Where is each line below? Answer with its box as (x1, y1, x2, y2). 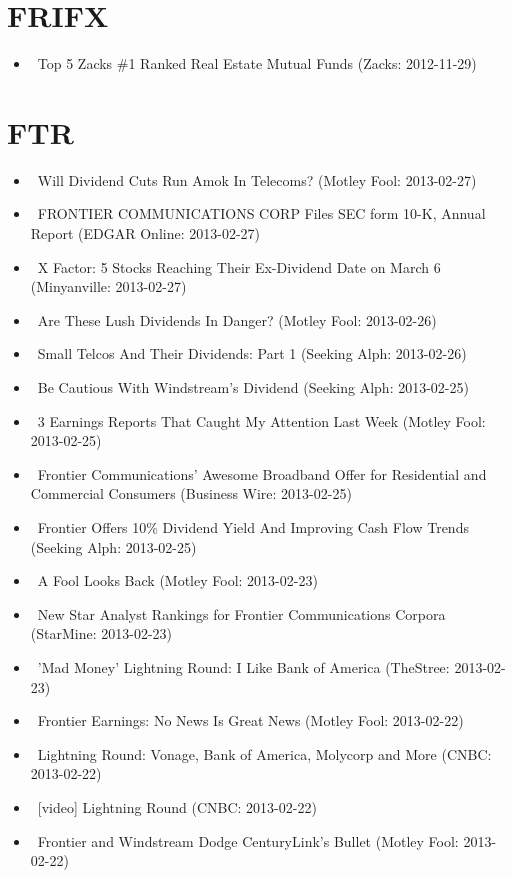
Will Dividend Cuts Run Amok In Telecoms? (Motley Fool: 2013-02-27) (37, 169, 477, 190)
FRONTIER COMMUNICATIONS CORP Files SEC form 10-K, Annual (37, 203, 486, 224)
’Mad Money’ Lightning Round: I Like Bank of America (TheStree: (37, 656, 450, 677)
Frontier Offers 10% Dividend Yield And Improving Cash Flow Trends (37, 516, 469, 537)
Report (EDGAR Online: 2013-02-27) (30, 223, 261, 244)
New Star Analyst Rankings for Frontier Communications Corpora (37, 603, 446, 624)
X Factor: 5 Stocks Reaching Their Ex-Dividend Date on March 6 (37, 256, 441, 277)
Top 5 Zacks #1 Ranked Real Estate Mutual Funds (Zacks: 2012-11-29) (37, 53, 477, 74)
